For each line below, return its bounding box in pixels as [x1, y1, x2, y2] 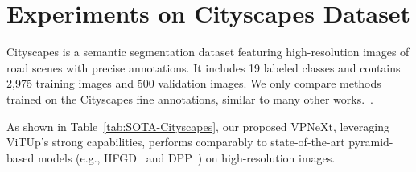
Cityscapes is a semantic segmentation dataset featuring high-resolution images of [6, 43, 410, 60]
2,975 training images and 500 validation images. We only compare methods [6, 75, 381, 92]
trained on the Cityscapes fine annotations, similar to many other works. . [6, 90, 373, 107]
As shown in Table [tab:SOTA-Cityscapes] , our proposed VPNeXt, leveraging [6, 117, 389, 134]
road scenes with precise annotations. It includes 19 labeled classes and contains [6, 59, 401, 76]
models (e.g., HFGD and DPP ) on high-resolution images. [37, 149, 336, 166]
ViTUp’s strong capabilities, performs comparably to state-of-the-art [6, 133, 345, 150]
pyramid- [348, 133, 393, 150]
